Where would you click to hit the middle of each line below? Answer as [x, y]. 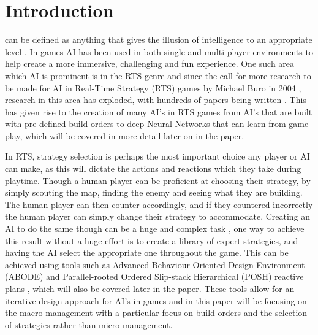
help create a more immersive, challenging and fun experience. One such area [150, 64]
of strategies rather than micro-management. [89, 324]
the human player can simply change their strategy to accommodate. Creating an [158, 216]
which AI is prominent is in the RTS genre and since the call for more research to [158, 75]
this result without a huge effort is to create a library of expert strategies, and [152, 240]
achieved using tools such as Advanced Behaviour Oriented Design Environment [155, 264]
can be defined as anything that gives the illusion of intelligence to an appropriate [159, 40]
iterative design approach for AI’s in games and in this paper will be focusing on [156, 300]
